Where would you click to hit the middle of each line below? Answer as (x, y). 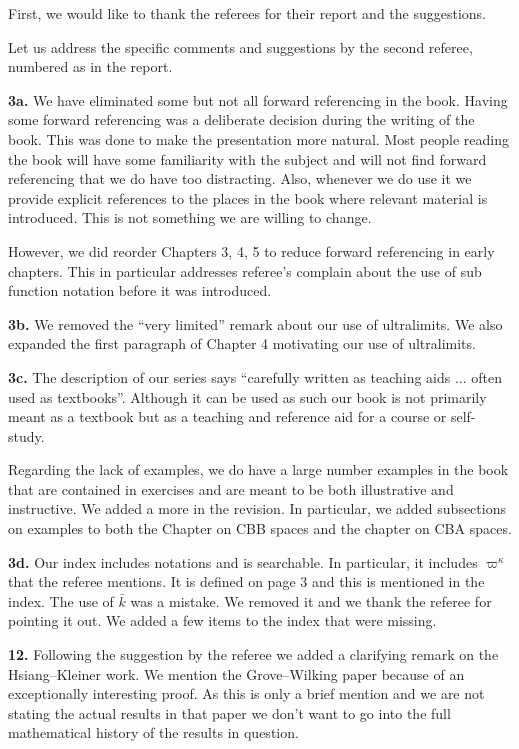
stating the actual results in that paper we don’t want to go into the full (229, 712)
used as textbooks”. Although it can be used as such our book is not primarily (247, 396)
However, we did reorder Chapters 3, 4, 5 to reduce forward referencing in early (251, 250)
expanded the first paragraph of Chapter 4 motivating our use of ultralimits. (242, 343)
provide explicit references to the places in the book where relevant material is (248, 197)
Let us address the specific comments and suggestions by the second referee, (240, 46)
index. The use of (61, 600)
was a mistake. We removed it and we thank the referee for (311, 600)
